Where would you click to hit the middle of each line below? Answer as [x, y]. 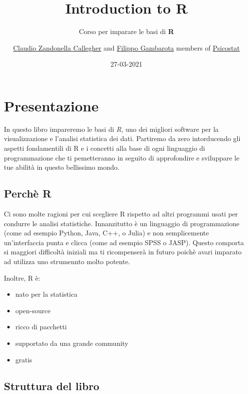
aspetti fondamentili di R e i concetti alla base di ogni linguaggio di [105, 148]
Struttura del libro [52, 385]
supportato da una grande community [72, 343]
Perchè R [28, 193]
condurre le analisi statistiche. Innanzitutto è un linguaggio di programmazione [122, 223]
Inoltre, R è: [22, 278]
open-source [33, 310]
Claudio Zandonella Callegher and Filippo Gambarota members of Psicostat [126, 47]
